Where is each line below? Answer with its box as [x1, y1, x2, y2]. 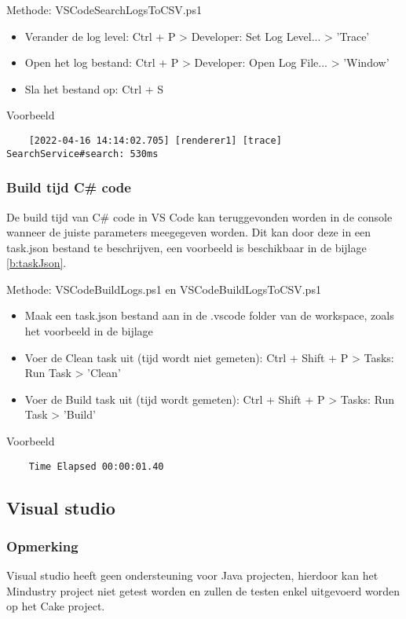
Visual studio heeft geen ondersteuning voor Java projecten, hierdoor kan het [6, 567, 379, 584]
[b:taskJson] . [6, 255, 67, 271]
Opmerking [6, 536, 79, 555]
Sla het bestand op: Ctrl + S [24, 80, 164, 97]
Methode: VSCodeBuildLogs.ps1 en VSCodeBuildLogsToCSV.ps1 [6, 280, 321, 297]
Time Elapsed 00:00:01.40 [28, 460, 164, 472]
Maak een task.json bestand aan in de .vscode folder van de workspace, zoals [24, 307, 394, 324]
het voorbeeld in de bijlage [24, 323, 153, 339]
